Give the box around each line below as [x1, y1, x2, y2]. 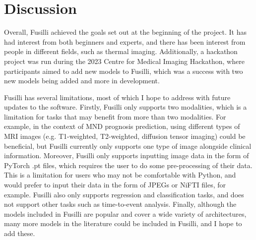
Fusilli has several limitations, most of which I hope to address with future [4, 92, 231, 102]
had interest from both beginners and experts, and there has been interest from [4, 36, 246, 47]
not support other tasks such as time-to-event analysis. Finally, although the [4, 199, 237, 209]
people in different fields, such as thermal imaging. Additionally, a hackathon [4, 46, 238, 57]
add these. [4, 228, 35, 238]
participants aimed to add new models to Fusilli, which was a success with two [4, 65, 243, 76]
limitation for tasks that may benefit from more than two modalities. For [4, 111, 226, 121]
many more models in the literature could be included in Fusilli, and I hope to [4, 218, 242, 229]
